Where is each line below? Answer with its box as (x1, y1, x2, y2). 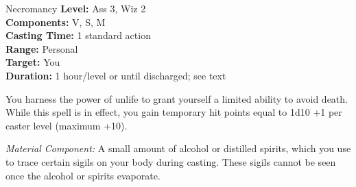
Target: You (5, 55, 60, 69)
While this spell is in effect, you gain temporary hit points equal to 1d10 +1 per (5, 105, 342, 119)
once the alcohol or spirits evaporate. (5, 168, 161, 182)
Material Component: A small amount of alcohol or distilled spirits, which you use (5, 141, 351, 155)
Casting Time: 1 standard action (5, 28, 151, 42)
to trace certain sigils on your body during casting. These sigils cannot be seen (5, 154, 336, 169)
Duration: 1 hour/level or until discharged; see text (5, 68, 226, 82)
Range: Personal (5, 41, 78, 55)
